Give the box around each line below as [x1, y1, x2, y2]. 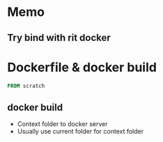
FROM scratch [7, 82, 45, 89]
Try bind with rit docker [7, 32, 111, 44]
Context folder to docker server [17, 120, 108, 128]
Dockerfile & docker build [7, 60, 157, 75]
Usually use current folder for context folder [17, 127, 144, 136]
